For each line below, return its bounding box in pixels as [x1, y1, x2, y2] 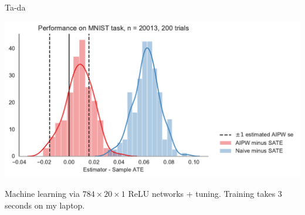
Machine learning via [5, 187, 80, 199]
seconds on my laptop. [5, 199, 85, 211]
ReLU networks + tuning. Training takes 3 [128, 187, 282, 199]
